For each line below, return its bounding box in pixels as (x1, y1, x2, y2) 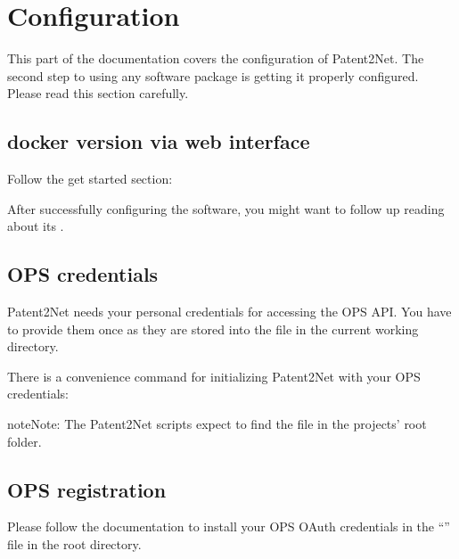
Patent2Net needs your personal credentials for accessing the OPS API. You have (7, 302, 452, 321)
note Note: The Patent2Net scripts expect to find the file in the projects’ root (7, 415, 427, 433)
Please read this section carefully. (7, 84, 189, 103)
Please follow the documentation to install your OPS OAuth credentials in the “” (7, 517, 450, 536)
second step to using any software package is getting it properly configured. (7, 66, 419, 85)
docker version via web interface (7, 127, 310, 155)
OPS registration (7, 475, 167, 503)
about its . (7, 217, 64, 235)
